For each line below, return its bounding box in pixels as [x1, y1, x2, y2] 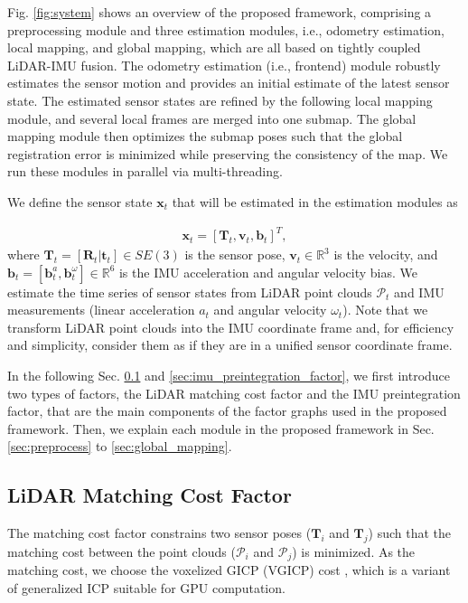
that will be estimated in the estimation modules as [172, 192, 458, 211]
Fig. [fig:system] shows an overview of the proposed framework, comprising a [7, 3, 432, 21]
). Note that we [342, 300, 428, 319]
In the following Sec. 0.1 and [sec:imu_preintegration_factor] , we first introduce [7, 366, 451, 385]
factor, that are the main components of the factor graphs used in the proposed [7, 401, 447, 420]
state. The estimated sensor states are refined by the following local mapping [7, 90, 433, 109]
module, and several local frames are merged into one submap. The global [7, 108, 417, 127]
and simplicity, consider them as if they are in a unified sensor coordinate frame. [7, 335, 453, 354]
